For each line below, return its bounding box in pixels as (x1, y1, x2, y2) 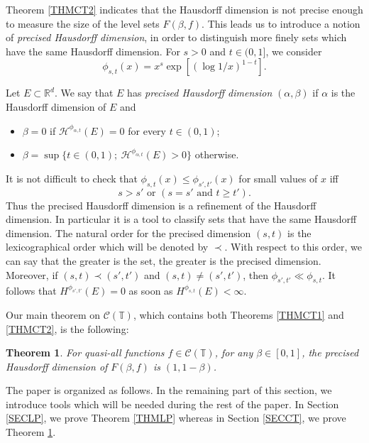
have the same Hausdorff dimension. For (6, 43, 180, 58)
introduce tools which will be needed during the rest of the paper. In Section (6, 396, 339, 411)
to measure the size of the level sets (6, 16, 160, 31)
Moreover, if (6, 267, 58, 282)
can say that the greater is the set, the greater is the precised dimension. (6, 253, 321, 268)
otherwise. (194, 147, 239, 162)
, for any (214, 345, 253, 360)
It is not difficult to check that (6, 170, 138, 185)
